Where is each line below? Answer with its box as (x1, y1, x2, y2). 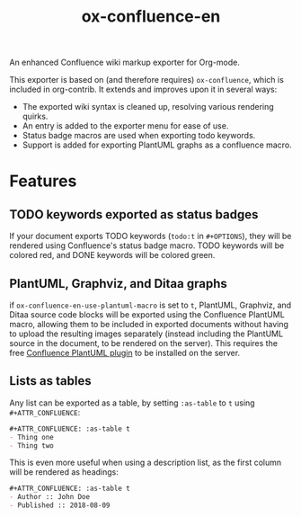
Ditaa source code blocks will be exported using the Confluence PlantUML (9, 309, 285, 320)
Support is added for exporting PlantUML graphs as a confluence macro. (22, 139, 292, 150)
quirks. (22, 111, 49, 122)
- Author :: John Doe (9, 493, 91, 502)
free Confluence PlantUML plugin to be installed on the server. (9, 348, 241, 358)
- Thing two (9, 441, 54, 450)
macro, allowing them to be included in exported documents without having (9, 319, 289, 329)
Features (9, 171, 77, 192)
